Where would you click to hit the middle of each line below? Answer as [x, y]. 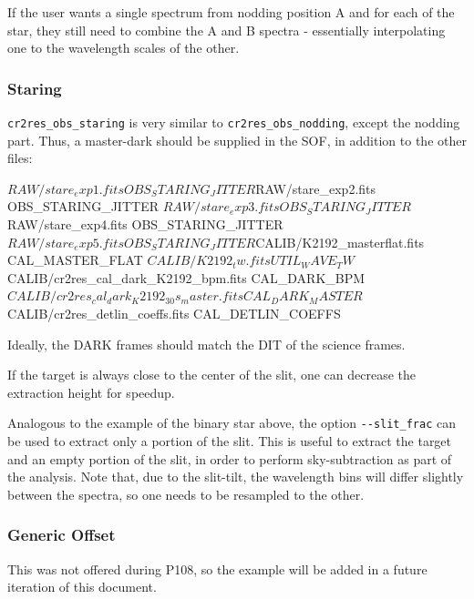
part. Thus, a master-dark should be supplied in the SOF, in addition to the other [237, 140]
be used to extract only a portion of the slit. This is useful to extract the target [230, 441]
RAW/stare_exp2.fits [316, 188]
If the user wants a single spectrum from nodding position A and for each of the [231, 12]
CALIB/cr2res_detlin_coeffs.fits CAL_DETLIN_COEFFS [174, 313]
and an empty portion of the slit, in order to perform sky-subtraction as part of [230, 458]
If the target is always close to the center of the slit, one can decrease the [212, 375]
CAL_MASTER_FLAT [75, 260]
